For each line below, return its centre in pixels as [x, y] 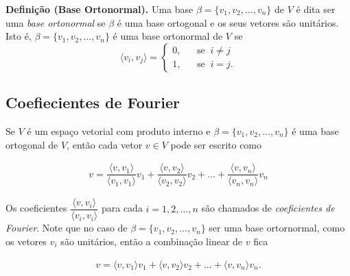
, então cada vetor [105, 144]
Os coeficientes [36, 208]
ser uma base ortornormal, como [277, 228]
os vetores [26, 241]
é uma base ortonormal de [168, 36]
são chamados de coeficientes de [268, 208]
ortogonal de [32, 144]
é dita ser [316, 9]
